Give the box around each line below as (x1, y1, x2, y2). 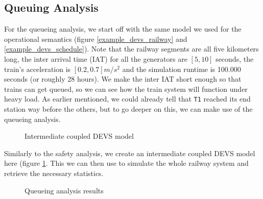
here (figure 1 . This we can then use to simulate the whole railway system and (4, 158, 249, 168)
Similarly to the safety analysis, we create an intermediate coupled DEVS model (4, 147, 255, 158)
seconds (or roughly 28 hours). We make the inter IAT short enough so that (4, 73, 242, 84)
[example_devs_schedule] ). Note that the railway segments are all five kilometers (4, 43, 259, 54)
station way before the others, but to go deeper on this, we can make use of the (4, 104, 253, 114)
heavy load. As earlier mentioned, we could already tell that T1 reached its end (4, 93, 251, 104)
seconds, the (216, 53, 254, 64)
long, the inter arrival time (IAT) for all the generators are (4, 53, 187, 64)
